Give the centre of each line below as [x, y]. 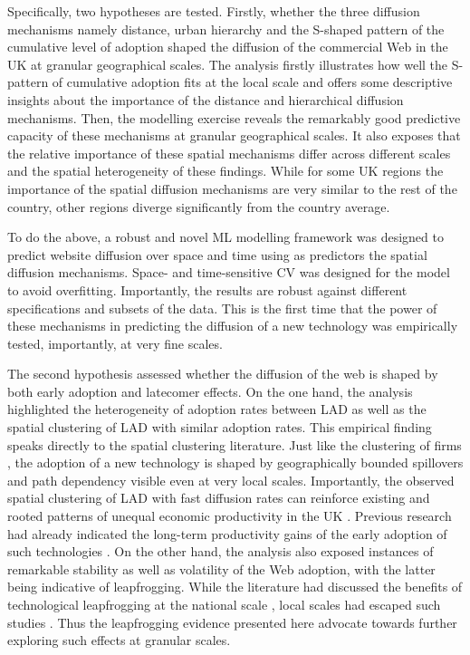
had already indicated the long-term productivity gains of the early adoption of [227, 533]
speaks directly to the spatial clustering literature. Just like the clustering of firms [235, 444]
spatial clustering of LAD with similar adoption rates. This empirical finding [220, 427]
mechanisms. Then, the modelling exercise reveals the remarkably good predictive [234, 117]
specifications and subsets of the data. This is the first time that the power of [222, 308]
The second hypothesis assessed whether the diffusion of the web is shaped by [223, 374]
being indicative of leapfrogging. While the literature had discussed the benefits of [235, 587]
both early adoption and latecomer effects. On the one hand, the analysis [210, 391]
